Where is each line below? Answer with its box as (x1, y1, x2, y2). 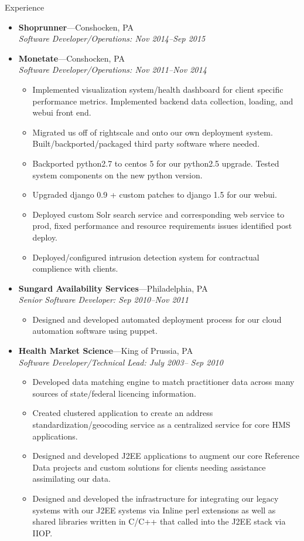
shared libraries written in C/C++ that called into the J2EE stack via (32, 515, 286, 528)
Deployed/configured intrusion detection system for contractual (32, 251, 259, 263)
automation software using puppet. (32, 324, 158, 337)
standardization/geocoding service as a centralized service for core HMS (32, 418, 291, 431)
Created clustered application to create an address (32, 407, 213, 419)
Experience (5, 1, 45, 13)
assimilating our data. (32, 472, 111, 485)
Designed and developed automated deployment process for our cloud (32, 313, 282, 325)
